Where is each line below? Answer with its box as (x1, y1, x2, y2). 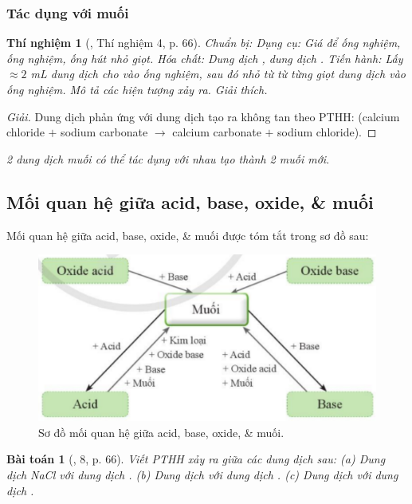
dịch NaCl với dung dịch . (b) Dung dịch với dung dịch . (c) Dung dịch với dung (6, 467, 398, 483)
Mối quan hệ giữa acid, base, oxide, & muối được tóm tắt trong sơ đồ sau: (6, 226, 369, 243)
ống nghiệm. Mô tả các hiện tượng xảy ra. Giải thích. (6, 81, 268, 97)
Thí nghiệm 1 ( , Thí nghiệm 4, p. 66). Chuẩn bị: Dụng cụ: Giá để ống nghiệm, (6, 34, 401, 51)
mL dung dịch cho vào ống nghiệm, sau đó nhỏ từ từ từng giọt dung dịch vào (30, 65, 406, 82)
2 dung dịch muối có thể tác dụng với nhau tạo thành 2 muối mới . (6, 150, 330, 167)
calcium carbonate (172, 124, 261, 140)
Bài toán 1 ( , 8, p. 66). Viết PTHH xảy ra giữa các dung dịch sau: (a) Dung (6, 451, 386, 467)
